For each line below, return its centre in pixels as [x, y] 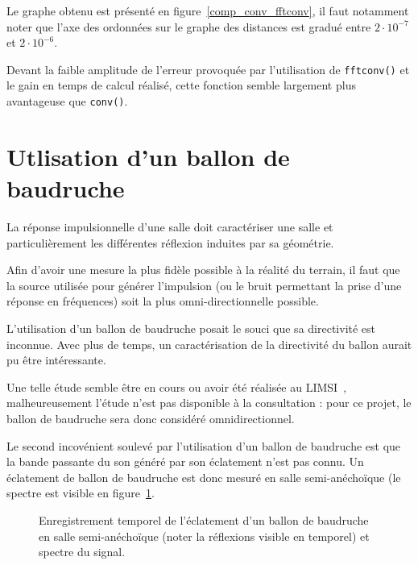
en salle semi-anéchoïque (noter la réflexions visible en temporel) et [204, 536]
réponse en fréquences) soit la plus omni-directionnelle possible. [163, 301]
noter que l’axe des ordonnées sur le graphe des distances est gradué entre [189, 26]
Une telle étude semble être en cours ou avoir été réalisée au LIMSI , [177, 386]
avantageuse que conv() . [67, 101]
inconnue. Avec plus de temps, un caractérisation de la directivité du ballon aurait [209, 344]
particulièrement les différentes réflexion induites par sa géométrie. [170, 242]
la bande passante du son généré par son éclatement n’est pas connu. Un [185, 461]
